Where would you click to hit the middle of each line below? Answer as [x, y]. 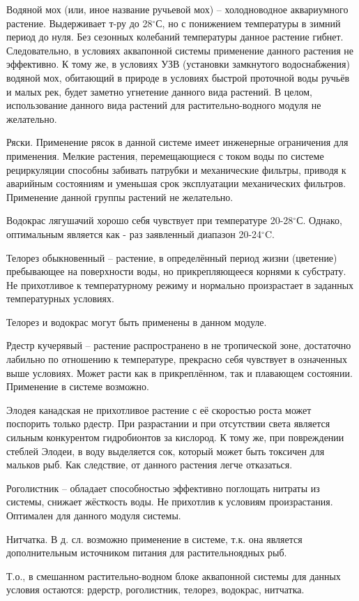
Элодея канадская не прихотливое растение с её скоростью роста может [159, 409]
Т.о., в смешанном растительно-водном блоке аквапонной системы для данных [174, 576]
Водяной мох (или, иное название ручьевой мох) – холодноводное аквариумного [177, 9]
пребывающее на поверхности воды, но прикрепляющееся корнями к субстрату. [176, 271]
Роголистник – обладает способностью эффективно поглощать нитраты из [163, 488]
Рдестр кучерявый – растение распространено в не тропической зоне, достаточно [179, 345]
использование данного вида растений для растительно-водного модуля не [164, 105]
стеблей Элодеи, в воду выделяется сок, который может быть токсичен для [166, 451]
